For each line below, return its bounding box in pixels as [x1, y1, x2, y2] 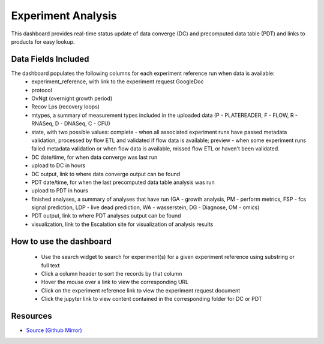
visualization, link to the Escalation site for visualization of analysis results [31, 221, 214, 228]
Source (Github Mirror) [26, 327, 82, 334]
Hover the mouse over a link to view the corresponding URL [41, 279, 189, 286]
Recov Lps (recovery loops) [31, 103, 100, 110]
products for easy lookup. [11, 38, 75, 45]
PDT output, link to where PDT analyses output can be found [31, 212, 181, 219]
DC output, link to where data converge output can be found [31, 170, 181, 177]
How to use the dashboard [11, 236, 112, 246]
